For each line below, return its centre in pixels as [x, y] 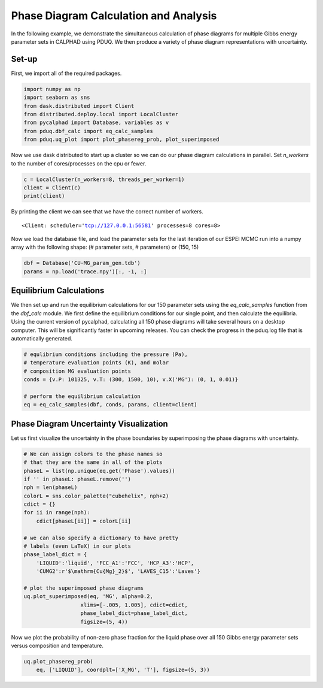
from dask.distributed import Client [79, 106]
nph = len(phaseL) [51, 488]
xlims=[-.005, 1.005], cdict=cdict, [134, 605]
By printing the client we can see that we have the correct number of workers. [107, 212]
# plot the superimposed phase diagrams [83, 588]
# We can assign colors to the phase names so [93, 454]
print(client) [44, 196]
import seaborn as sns [57, 98]
